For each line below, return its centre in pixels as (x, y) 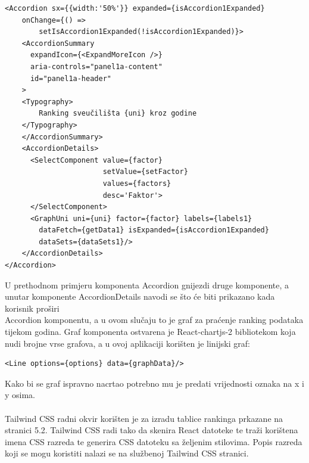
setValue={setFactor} (145, 172)
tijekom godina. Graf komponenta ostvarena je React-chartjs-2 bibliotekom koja (150, 332)
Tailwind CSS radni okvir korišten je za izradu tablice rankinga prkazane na (144, 418)
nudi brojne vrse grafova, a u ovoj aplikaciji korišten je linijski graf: (127, 343)
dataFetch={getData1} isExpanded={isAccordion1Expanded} (154, 230)
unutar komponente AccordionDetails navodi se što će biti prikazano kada (140, 296)
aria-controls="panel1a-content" (96, 66)
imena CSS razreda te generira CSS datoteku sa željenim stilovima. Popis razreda (154, 441)
